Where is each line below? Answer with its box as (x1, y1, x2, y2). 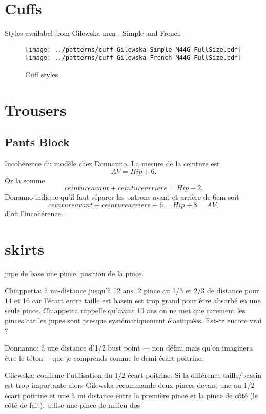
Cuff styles (25, 69, 58, 80)
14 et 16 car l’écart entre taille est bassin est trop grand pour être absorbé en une (5, 295, 261, 306)
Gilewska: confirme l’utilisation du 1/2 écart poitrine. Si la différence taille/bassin (5, 369, 262, 380)
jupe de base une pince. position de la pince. (5, 268, 144, 278)
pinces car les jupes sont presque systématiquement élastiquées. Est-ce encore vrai (5, 315, 262, 326)
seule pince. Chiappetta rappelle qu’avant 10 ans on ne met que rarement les (5, 305, 245, 316)
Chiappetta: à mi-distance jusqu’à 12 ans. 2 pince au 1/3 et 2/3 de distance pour (5, 285, 259, 296)
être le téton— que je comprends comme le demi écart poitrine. (5, 352, 203, 363)
